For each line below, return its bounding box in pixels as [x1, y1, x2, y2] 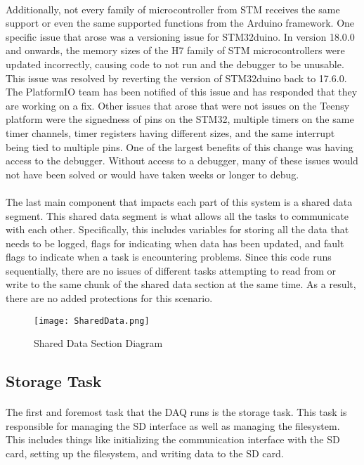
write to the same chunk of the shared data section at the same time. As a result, [6, 277, 356, 292]
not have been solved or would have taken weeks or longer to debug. [6, 166, 299, 181]
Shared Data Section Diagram [34, 336, 163, 351]
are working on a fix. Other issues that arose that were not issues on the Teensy [6, 98, 350, 112]
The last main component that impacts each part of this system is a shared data [6, 194, 353, 209]
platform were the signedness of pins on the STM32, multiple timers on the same [6, 112, 354, 126]
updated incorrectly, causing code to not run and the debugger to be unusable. [6, 56, 344, 71]
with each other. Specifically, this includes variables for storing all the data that [6, 222, 349, 237]
